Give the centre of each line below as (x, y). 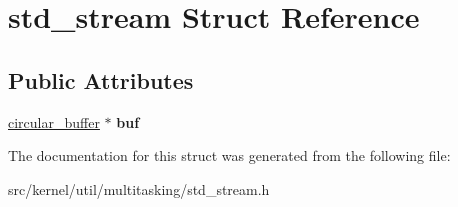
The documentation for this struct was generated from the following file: (229, 155)
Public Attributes (101, 79)
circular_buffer (54, 121)
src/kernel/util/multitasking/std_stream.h (139, 188)
